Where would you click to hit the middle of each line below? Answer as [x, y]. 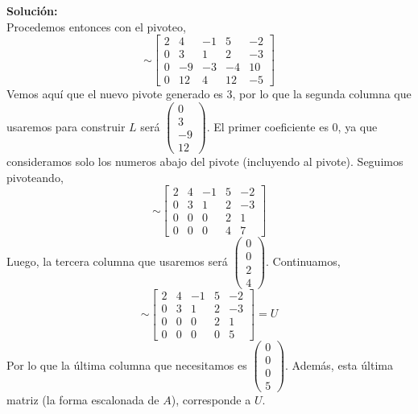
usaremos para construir [66, 126]
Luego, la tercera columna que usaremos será [117, 261]
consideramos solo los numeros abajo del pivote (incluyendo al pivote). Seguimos [205, 161]
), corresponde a [211, 399]
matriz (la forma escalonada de [83, 399]
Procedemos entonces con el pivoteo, [96, 26]
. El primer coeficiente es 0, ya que [292, 126]
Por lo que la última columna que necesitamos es [127, 364]
